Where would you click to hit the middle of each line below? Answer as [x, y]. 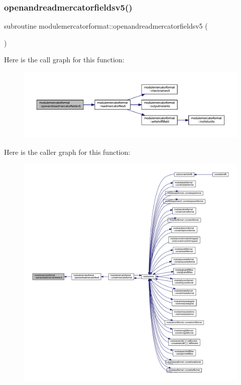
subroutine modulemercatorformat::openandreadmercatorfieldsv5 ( [106, 26]
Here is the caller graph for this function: [67, 152]
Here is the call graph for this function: [64, 60]
